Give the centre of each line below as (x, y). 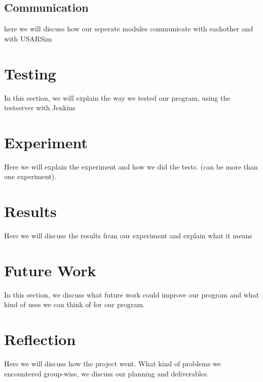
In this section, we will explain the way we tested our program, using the (117, 97)
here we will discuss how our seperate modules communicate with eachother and (129, 29)
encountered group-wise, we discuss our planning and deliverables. (107, 373)
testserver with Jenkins (40, 108)
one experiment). (30, 176)
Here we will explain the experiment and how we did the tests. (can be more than (131, 166)
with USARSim (28, 38)
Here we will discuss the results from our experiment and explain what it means (128, 236)
